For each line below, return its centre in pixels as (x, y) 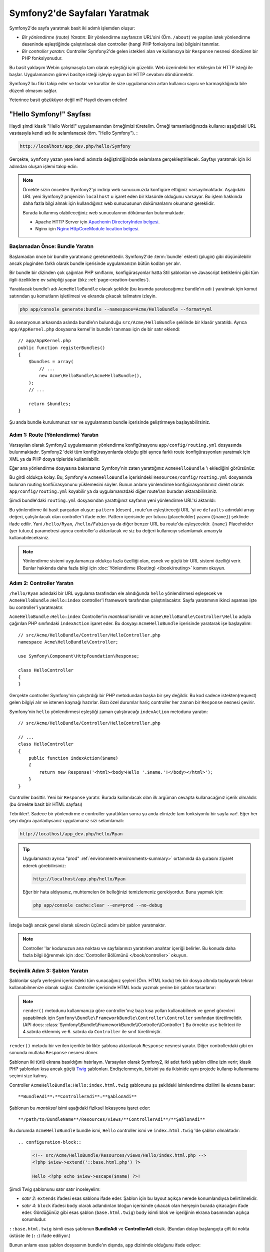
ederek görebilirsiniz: (44, 865)
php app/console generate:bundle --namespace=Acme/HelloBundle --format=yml (116, 309)
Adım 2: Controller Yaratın (41, 583)
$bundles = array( (51, 362)
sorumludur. (34, 1219)
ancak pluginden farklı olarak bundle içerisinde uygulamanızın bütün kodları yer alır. (95, 263)
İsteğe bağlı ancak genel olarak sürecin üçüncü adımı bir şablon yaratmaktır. (87, 925)
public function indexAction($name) (73, 758)
